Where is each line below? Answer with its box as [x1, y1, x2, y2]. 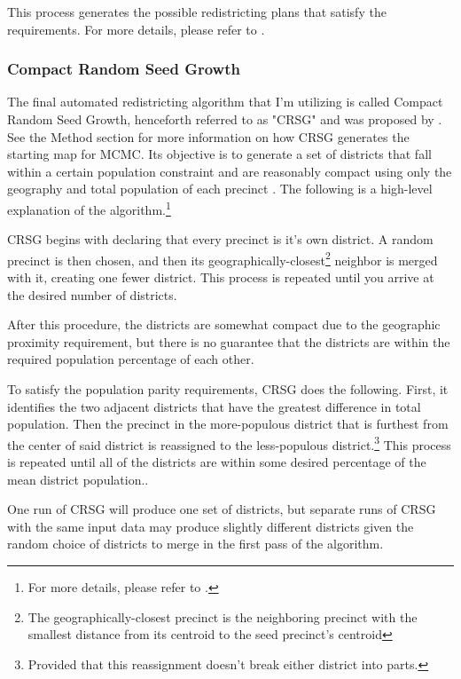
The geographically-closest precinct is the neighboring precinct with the [27, 607, 418, 626]
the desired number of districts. [7, 285, 177, 304]
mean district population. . [7, 470, 149, 488]
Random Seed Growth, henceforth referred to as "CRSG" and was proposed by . [7, 110, 442, 128]
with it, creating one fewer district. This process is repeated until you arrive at [7, 268, 434, 287]
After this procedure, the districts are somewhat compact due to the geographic [7, 315, 441, 334]
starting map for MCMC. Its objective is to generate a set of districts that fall [7, 145, 432, 163]
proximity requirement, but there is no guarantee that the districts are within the [7, 332, 450, 351]
